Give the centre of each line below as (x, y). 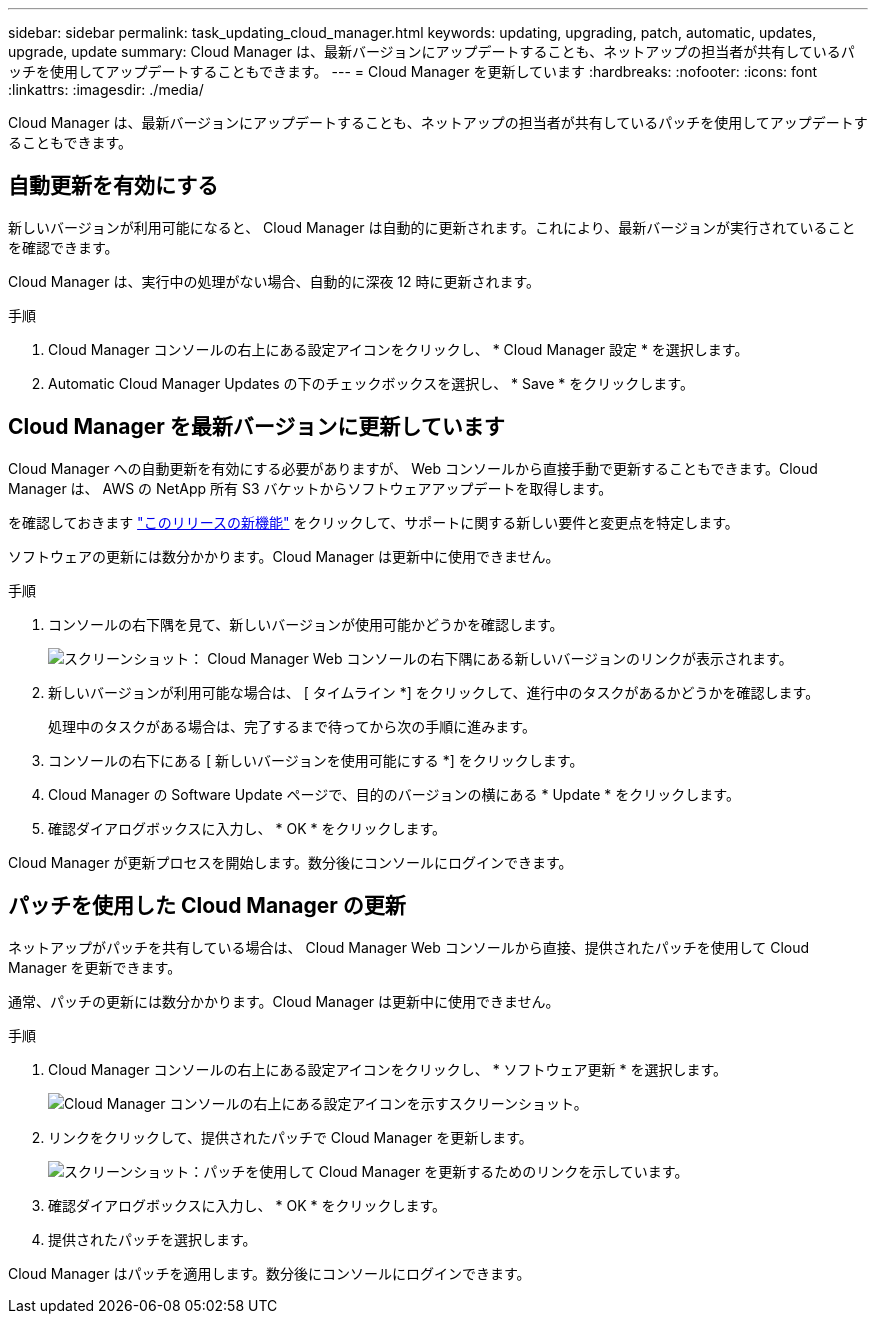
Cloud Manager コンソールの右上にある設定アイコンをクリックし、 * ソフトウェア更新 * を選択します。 (388, 1069)
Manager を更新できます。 (95, 967)
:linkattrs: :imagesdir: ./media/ (106, 89)
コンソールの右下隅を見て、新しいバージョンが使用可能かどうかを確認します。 (306, 624)
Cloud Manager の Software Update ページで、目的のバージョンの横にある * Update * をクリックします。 (394, 794)
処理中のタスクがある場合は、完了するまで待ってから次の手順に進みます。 (292, 726)
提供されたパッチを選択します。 (152, 1239)
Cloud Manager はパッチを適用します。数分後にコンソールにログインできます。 (269, 1273)
